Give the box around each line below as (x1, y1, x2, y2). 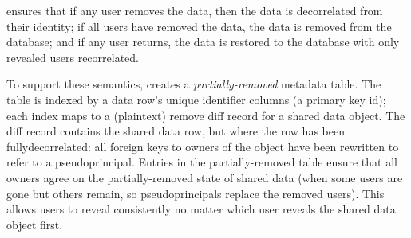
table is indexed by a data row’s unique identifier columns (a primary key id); (6, 91, 386, 107)
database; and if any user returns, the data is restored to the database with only (6, 33, 400, 50)
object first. (6, 216, 63, 232)
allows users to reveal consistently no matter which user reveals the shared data (6, 201, 396, 217)
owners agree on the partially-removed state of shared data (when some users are (6, 169, 403, 185)
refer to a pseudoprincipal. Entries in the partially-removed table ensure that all (6, 154, 397, 170)
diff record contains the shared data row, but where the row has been (6, 123, 345, 139)
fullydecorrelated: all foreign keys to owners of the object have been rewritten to (6, 138, 399, 154)
